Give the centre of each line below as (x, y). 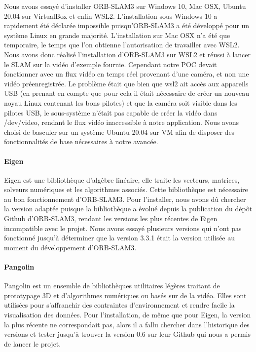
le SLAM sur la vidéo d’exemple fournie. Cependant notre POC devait (110, 64)
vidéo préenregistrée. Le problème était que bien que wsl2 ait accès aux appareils (126, 83)
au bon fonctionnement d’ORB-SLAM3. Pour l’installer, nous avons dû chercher (125, 199)
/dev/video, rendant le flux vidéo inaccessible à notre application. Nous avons (122, 122)
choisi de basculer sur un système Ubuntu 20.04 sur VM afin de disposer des (119, 132)
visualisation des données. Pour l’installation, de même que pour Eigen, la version (128, 315)
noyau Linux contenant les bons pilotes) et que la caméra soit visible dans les (121, 102)
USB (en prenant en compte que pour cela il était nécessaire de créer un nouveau (127, 93)
